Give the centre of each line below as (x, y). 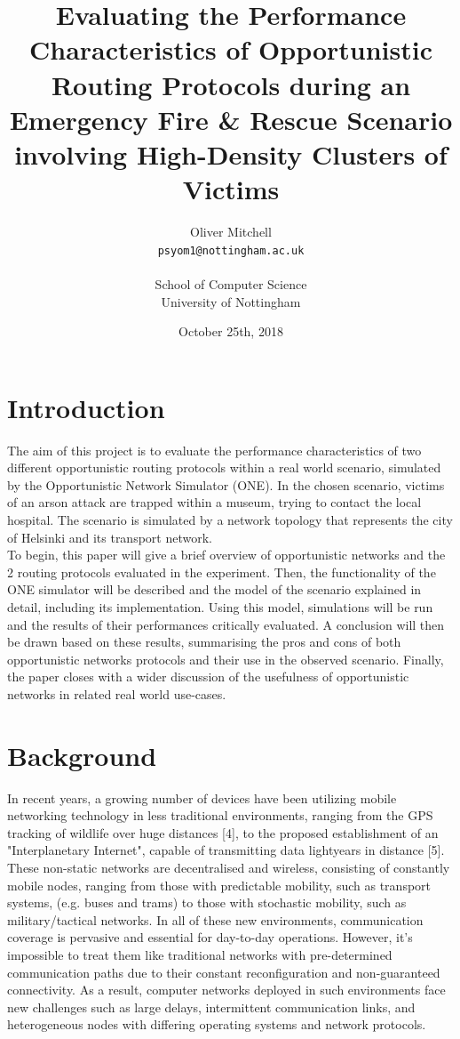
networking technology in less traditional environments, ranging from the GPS (220, 815)
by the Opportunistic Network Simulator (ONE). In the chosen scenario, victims (226, 484)
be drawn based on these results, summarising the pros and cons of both (204, 642)
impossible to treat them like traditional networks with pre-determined (200, 954)
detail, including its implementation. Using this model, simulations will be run (220, 606)
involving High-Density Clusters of (231, 153)
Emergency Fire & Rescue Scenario (231, 119)
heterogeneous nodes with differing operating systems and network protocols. (217, 1024)
